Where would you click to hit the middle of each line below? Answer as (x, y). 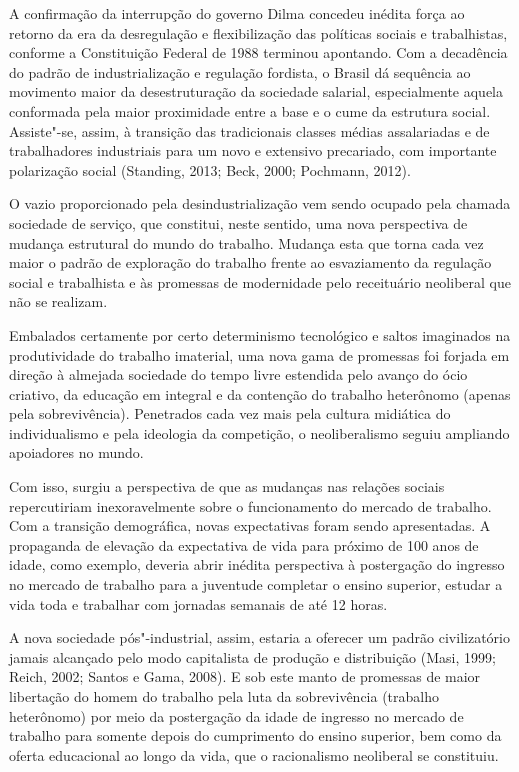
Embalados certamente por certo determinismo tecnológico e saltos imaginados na (260, 334)
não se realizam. (58, 301)
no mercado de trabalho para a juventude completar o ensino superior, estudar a (256, 584)
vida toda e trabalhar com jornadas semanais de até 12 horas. (198, 603)
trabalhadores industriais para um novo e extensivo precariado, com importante (253, 150)
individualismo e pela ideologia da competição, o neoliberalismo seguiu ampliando (259, 432)
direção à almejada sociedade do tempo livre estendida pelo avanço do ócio (238, 374)
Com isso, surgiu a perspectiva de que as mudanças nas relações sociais (227, 486)
